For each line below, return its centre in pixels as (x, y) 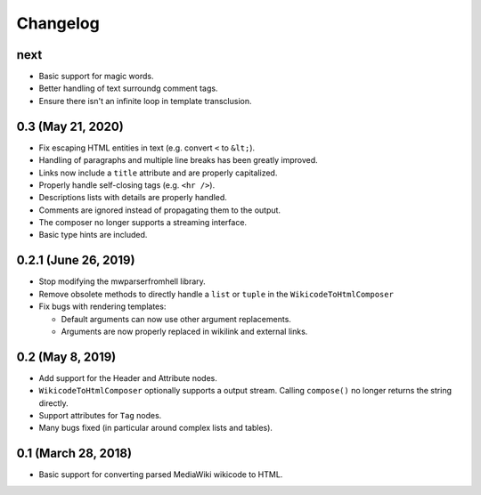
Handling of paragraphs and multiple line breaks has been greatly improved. (178, 160)
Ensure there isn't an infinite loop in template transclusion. (145, 101)
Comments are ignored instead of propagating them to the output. (159, 210)
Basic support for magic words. (96, 77)
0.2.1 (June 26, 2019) (76, 260)
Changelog (58, 23)
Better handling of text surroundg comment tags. (128, 88)
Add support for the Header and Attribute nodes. (128, 377)
